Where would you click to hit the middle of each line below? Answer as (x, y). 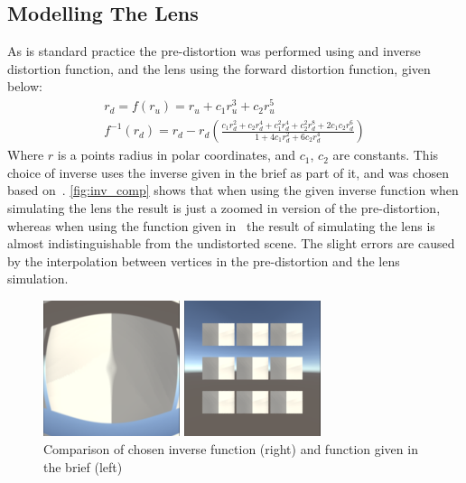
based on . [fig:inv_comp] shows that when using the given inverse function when (233, 190)
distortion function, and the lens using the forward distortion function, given (219, 68)
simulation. (38, 279)
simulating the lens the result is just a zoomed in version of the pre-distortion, (224, 207)
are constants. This (386, 155)
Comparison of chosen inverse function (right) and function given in (231, 449)
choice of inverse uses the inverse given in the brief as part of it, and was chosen (228, 172)
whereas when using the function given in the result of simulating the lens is (221, 225)
